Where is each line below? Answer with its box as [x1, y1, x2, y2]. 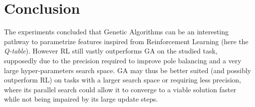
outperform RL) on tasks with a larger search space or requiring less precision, [4, 75, 241, 85]
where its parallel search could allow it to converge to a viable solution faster [4, 84, 236, 94]
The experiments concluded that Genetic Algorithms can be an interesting [4, 27, 229, 37]
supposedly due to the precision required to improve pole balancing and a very [4, 55, 242, 65]
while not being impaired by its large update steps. [4, 94, 158, 104]
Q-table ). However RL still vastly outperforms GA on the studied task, [4, 46, 218, 56]
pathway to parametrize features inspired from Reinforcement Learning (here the [4, 36, 249, 46]
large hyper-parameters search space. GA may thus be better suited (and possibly [4, 65, 251, 75]
